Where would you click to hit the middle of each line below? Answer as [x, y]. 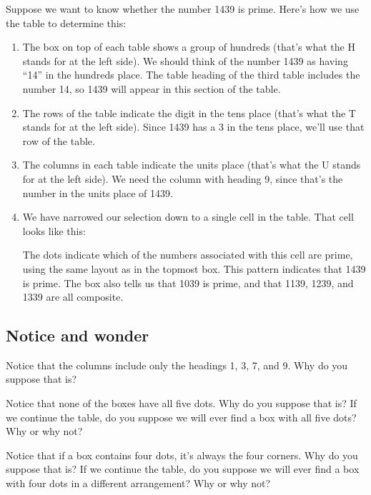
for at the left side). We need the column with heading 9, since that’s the [183, 178]
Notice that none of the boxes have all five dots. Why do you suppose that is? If [181, 403]
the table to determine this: [66, 22]
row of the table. [59, 140]
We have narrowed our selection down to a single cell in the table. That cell [188, 217]
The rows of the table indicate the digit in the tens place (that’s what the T [189, 112]
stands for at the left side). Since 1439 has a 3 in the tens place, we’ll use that [193, 127]
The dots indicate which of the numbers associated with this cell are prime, [188, 255]
